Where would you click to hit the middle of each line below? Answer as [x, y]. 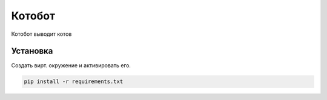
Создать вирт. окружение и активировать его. [71, 65]
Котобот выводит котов [41, 34]
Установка [32, 51]
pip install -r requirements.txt [74, 82]
